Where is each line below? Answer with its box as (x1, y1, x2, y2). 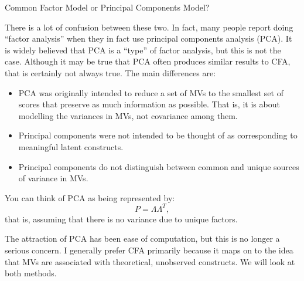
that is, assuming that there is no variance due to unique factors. (5, 212, 238, 225)
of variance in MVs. (18, 172, 88, 184)
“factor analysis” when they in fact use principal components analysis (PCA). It (5, 32, 292, 45)
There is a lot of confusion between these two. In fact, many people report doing (5, 21, 293, 33)
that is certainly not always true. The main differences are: (5, 66, 216, 79)
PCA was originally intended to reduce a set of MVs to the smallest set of (18, 86, 283, 99)
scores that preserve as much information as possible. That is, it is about (18, 98, 280, 110)
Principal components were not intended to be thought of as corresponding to (18, 129, 298, 141)
